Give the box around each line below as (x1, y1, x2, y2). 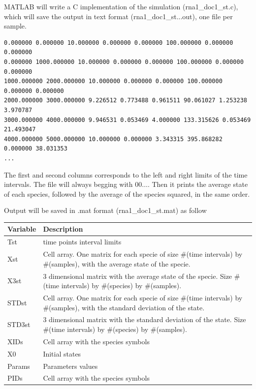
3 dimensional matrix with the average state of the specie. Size (43, 270, 232, 281)
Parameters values (43, 360, 98, 371)
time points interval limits (43, 237, 122, 247)
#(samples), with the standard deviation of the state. (43, 302, 205, 312)
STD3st (7, 319, 31, 329)
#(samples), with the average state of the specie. (43, 258, 191, 269)
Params (7, 360, 30, 371)
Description (43, 224, 83, 234)
